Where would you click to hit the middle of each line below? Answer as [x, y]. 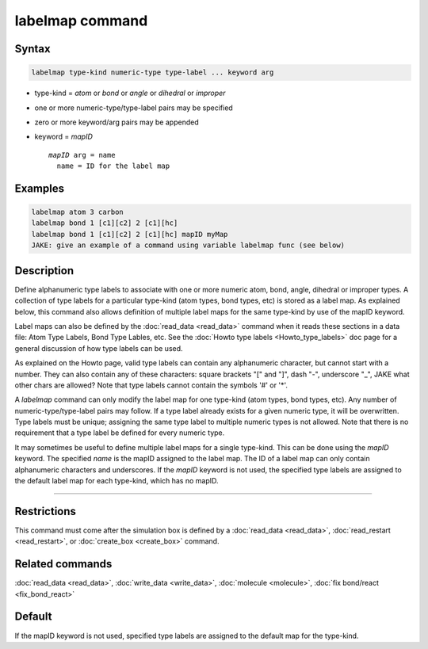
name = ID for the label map [113, 166]
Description [44, 271]
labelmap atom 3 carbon [78, 212]
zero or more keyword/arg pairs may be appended [117, 122]
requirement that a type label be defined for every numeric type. [120, 433]
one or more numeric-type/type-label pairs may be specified [134, 108]
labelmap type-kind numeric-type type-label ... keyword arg [153, 73]
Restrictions [46, 511]
